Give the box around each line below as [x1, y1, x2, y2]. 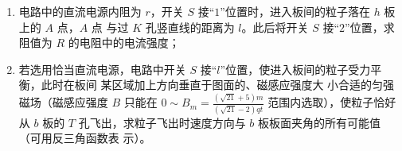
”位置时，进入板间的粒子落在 [220, 3, 370, 19]
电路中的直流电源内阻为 [18, 3, 142, 19]
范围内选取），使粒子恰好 [267, 94, 396, 110]
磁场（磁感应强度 [18, 94, 108, 110]
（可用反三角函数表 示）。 [18, 130, 151, 146]
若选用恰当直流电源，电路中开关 [18, 60, 186, 77]
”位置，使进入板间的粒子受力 [220, 60, 371, 77]
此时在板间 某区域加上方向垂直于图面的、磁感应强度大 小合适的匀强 [41, 76, 395, 93]
